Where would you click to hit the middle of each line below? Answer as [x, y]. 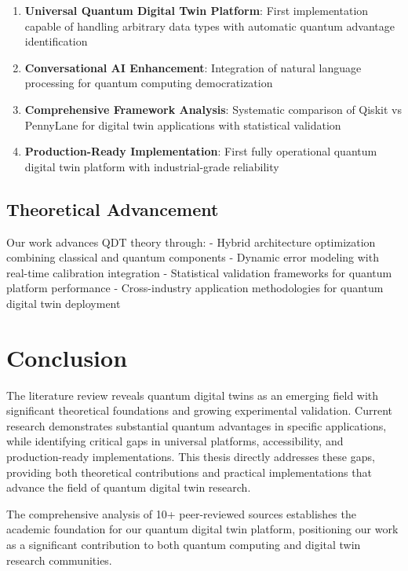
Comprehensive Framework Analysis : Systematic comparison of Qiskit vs [213, 109]
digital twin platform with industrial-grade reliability [152, 166]
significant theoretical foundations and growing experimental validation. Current [199, 410]
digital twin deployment [64, 303]
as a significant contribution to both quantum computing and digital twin [184, 544]
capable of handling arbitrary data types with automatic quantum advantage [209, 26]
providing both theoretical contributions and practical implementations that [189, 472]
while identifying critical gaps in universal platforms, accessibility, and [175, 441]
